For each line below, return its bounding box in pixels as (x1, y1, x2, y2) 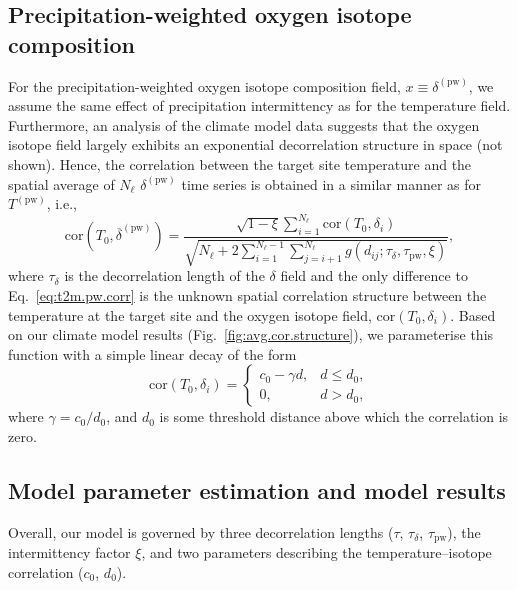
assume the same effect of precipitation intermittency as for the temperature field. (8, 95, 511, 116)
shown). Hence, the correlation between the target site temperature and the (8, 153, 472, 174)
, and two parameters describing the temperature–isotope (141, 542, 492, 563)
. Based (450, 304, 496, 325)
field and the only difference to (280, 265, 468, 286)
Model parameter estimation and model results (8, 475, 506, 506)
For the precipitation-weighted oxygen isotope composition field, (8, 75, 401, 96)
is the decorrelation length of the (64, 265, 265, 286)
